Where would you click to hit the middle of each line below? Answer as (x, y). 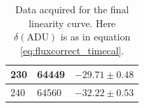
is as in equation (96, 37)
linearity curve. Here (72, 23)
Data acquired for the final (72, 9)
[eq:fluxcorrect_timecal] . (72, 50)
